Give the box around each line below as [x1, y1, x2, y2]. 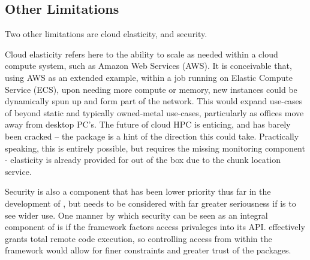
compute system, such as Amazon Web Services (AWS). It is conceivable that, [5, 59, 292, 72]
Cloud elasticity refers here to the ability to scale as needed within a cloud [5, 47, 278, 60]
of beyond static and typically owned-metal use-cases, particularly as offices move [5, 106, 304, 119]
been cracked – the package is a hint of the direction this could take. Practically [5, 129, 299, 142]
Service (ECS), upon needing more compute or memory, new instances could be [5, 83, 297, 95]
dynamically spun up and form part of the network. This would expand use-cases [5, 95, 303, 107]
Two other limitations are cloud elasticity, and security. [5, 28, 207, 40]
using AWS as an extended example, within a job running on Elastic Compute [5, 71, 293, 83]
